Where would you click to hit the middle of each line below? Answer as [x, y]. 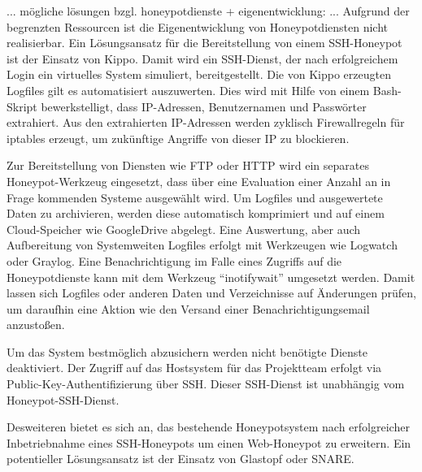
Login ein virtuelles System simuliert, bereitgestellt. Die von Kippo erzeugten [199, 74]
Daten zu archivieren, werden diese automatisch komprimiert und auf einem [196, 213]
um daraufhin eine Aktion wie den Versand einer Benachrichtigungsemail [188, 308]
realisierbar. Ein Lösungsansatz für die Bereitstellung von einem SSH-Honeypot [204, 43]
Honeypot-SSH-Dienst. [63, 399]
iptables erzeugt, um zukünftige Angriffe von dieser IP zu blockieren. [178, 138]
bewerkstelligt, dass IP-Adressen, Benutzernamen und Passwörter [204, 106]
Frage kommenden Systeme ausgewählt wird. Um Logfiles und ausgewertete [195, 197]
